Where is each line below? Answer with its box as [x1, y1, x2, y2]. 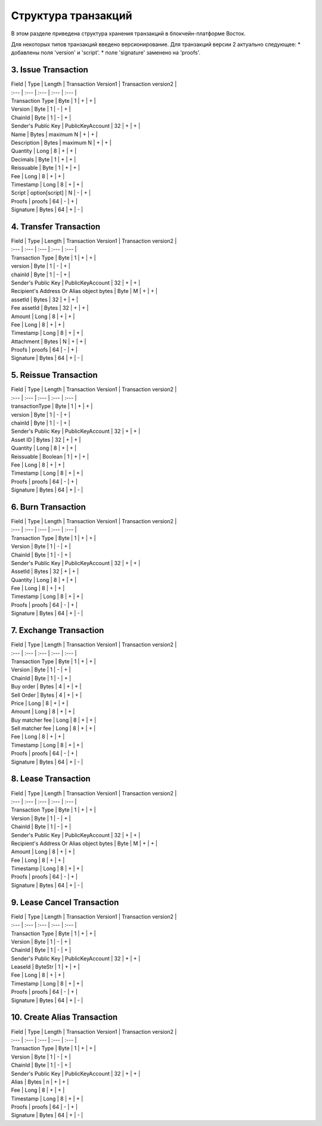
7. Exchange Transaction [11, 625, 104, 636]
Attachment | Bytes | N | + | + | [11, 338, 86, 345]
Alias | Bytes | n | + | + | [11, 1078, 69, 1085]
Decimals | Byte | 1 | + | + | [11, 155, 76, 163]
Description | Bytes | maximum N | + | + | [11, 139, 112, 146]
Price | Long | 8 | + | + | [11, 700, 69, 707]
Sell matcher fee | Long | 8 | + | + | [11, 725, 96, 732]
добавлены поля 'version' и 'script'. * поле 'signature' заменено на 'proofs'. [11, 49, 201, 56]
